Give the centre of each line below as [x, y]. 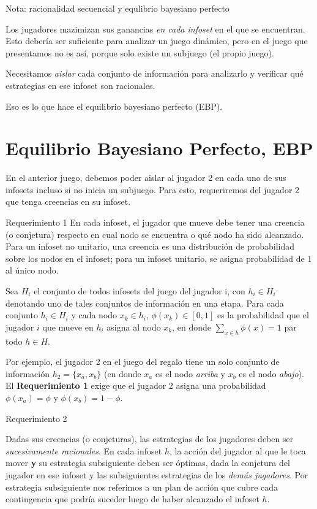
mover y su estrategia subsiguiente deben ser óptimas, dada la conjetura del [148, 463]
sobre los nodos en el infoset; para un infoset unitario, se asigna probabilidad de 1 [159, 258]
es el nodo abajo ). [271, 373]
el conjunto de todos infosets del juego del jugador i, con [140, 291]
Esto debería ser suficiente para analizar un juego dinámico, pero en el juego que [157, 41]
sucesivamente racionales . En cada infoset [84, 450]
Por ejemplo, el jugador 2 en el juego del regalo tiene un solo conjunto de [143, 362]
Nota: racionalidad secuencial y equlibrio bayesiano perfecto [117, 8]
